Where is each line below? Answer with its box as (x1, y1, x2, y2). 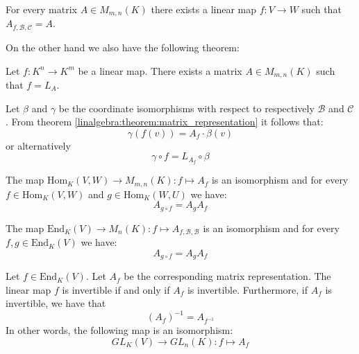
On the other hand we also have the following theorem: (6, 39, 240, 54)
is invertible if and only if (62, 282, 170, 297)
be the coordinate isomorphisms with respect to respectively (58, 100, 315, 115)
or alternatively (6, 138, 71, 152)
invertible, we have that (6, 296, 106, 310)
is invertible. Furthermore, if (187, 282, 308, 297)
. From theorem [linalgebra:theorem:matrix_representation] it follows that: (6, 114, 324, 129)
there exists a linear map (151, 2, 257, 16)
